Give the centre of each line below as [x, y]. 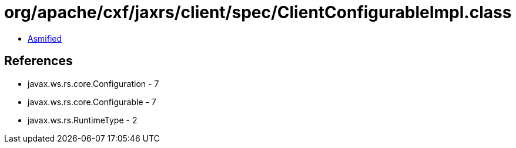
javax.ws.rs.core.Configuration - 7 [93, 83]
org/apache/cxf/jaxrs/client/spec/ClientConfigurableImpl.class [258, 12]
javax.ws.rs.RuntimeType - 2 [83, 120]
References [38, 61]
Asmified [45, 38]
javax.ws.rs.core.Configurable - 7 [92, 102]
